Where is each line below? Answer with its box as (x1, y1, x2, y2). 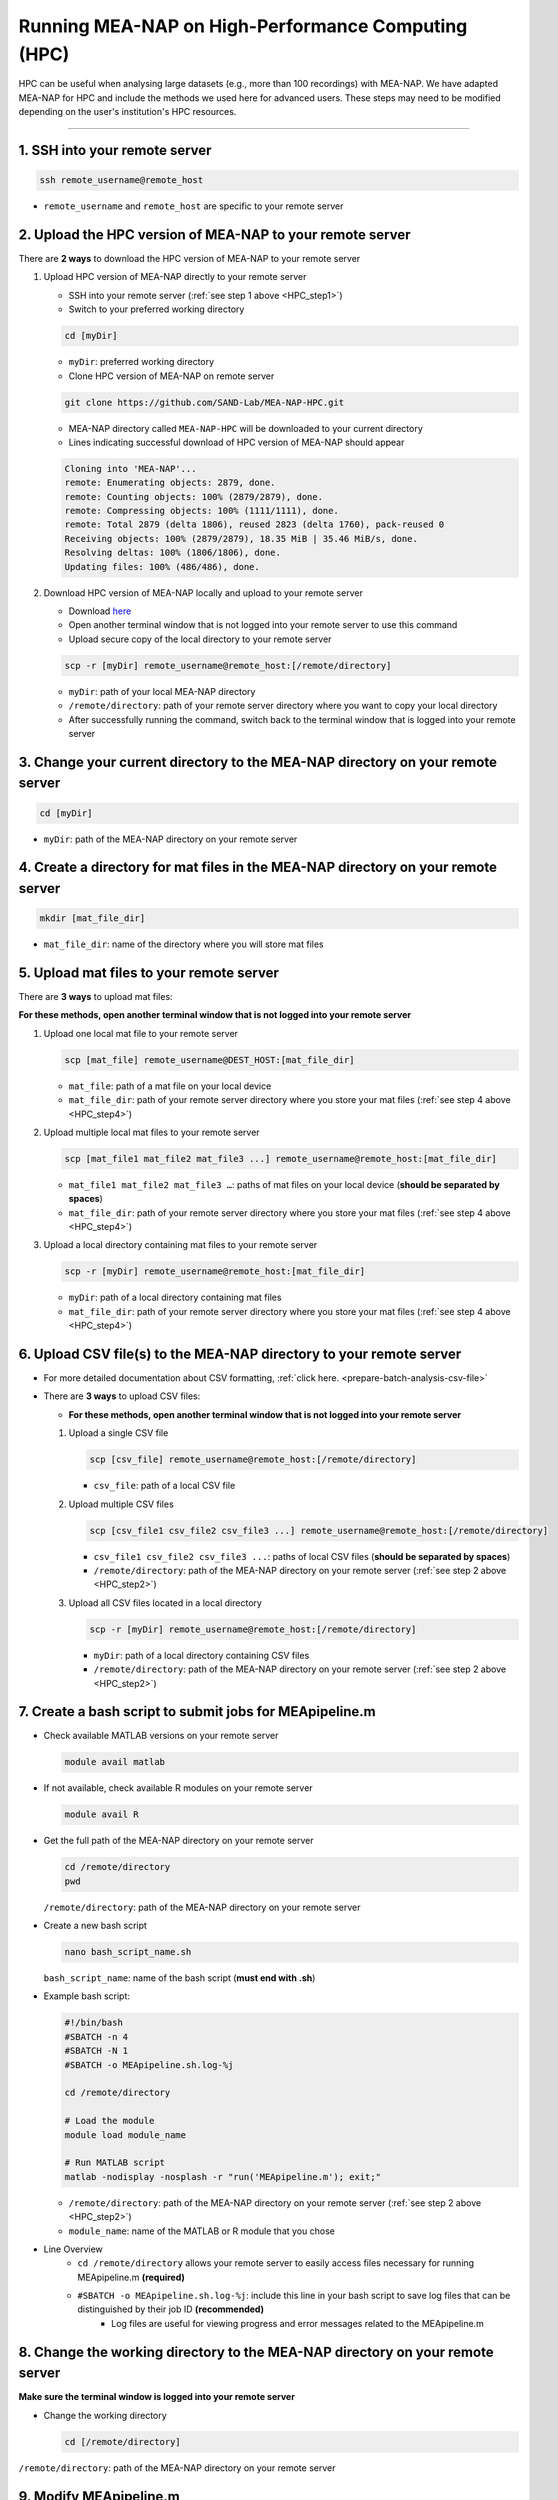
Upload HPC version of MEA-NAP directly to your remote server (43, 271, 307, 283)
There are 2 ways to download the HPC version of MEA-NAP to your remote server (18, 253, 361, 265)
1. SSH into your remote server (18, 141, 212, 159)
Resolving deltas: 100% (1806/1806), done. (64, 547, 282, 559)
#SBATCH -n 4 (64, 2031, 129, 2042)
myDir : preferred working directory (68, 356, 215, 368)
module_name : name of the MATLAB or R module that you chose (68, 2225, 335, 2237)
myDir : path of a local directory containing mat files (68, 1291, 282, 1304)
